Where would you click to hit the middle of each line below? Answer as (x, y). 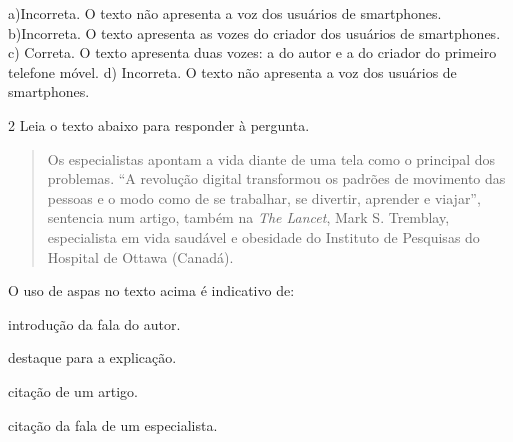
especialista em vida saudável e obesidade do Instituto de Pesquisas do (263, 236)
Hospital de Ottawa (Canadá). (140, 256)
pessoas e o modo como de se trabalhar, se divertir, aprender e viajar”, (264, 197)
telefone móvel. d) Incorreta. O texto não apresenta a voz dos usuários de (232, 71)
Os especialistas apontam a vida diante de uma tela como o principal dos (271, 158)
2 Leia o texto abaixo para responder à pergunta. (159, 124)
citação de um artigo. (73, 390)
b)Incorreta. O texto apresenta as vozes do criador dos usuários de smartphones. (254, 32)
